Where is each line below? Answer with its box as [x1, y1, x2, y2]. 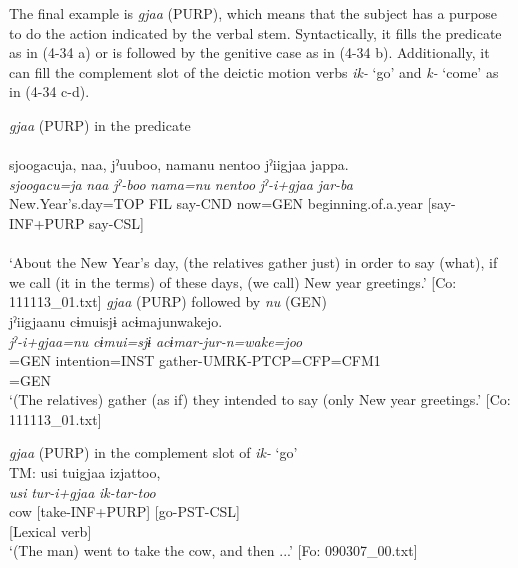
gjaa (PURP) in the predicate [9, 114, 191, 135]
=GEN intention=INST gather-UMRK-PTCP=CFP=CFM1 [9, 350, 381, 371]
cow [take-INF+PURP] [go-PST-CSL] [9, 501, 240, 522]
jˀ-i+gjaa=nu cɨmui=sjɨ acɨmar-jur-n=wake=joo [9, 330, 303, 351]
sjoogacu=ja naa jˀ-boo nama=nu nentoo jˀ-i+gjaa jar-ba [9, 173, 353, 194]
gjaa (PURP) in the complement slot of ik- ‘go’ [9, 442, 298, 463]
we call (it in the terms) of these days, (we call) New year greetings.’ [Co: [9, 271, 457, 292]
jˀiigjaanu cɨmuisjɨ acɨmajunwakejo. [9, 310, 223, 331]
